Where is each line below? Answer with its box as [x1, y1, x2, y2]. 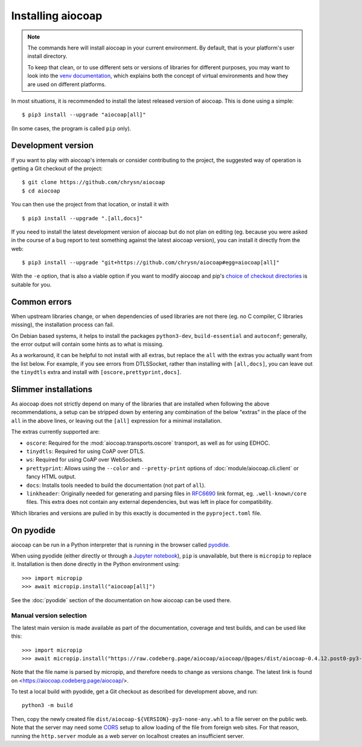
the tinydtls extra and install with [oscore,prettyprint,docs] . [11, 369, 182, 376]
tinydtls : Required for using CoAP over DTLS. [26, 447, 145, 455]
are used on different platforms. [27, 80, 106, 87]
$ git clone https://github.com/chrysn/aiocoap [22, 179, 165, 186]
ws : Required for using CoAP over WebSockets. [26, 456, 144, 463]
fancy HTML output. [26, 473, 77, 480]
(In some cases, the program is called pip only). [11, 124, 132, 132]
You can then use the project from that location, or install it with [11, 201, 169, 208]
